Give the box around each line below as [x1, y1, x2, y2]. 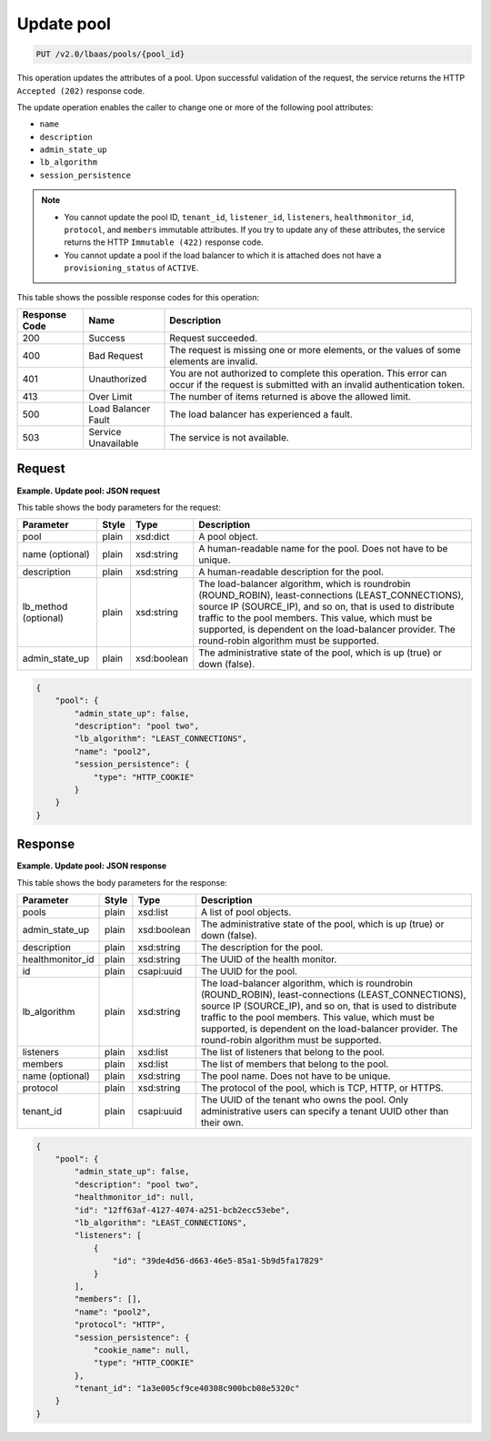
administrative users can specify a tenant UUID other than [200, 1105, 449, 1118]
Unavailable [88, 437, 139, 450]
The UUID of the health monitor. [200, 953, 337, 966]
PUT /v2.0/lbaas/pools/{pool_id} [35, 49, 185, 59]
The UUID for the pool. [200, 965, 297, 978]
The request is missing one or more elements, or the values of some [169, 343, 461, 356]
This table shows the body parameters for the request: [16, 502, 222, 512]
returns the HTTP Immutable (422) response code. [64, 237, 264, 248]
